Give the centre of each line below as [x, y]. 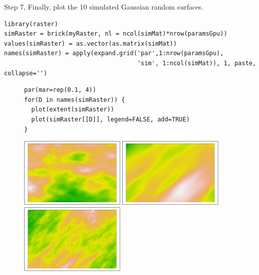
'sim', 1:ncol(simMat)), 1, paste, [197, 63]
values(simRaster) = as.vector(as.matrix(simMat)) [91, 43]
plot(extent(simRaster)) [73, 110]
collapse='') [26, 73]
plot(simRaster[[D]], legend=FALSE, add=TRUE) [111, 119]
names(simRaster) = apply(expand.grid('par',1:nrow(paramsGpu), [114, 53]
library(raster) [31, 24]
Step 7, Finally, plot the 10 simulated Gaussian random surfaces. [104, 7]
